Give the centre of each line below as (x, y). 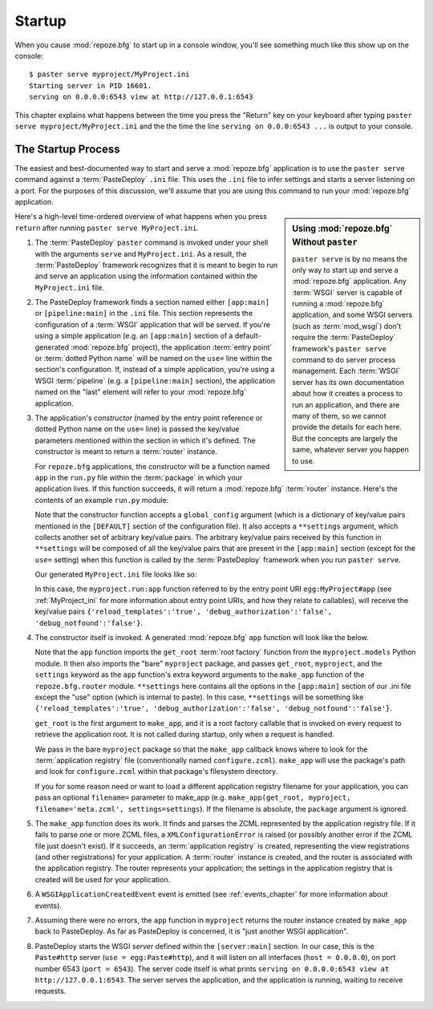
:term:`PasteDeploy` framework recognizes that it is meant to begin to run (156, 265)
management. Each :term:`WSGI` (346, 371)
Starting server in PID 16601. (91, 85)
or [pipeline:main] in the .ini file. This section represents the (144, 314)
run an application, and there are (346, 404)
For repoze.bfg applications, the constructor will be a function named (152, 466)
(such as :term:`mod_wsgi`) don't (347, 326)
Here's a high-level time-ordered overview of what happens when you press (141, 217)
